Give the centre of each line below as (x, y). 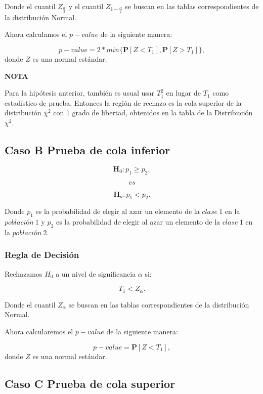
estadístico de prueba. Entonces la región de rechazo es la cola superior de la (123, 102)
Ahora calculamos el (36, 34)
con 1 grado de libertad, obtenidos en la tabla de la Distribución (153, 113)
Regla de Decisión (42, 255)
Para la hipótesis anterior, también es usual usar (80, 93)
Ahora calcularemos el (39, 332)
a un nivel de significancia (96, 273)
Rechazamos (24, 273)
